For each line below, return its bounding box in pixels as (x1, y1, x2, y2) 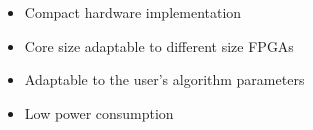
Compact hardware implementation (24, 2, 242, 22)
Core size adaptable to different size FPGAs (24, 35, 294, 56)
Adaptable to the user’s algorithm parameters (24, 69, 305, 90)
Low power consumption (24, 102, 174, 123)
